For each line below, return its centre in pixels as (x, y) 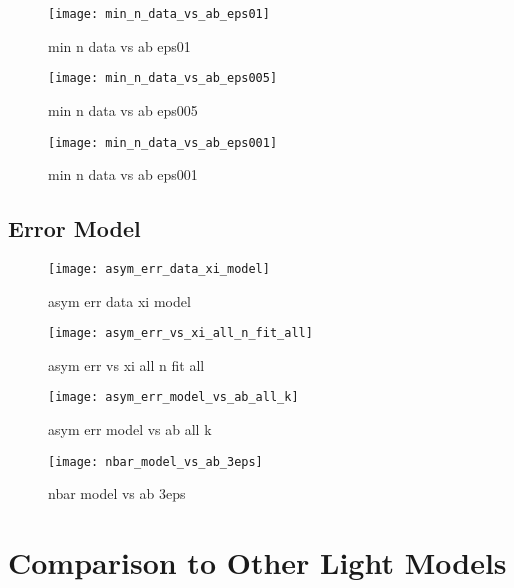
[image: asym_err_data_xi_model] (159, 268)
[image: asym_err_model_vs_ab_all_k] (173, 397)
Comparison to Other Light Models (257, 562)
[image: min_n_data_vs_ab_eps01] (159, 14)
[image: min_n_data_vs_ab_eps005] (163, 78)
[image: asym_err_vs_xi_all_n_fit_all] (180, 333)
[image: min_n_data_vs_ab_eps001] (163, 142)
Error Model (74, 228)
